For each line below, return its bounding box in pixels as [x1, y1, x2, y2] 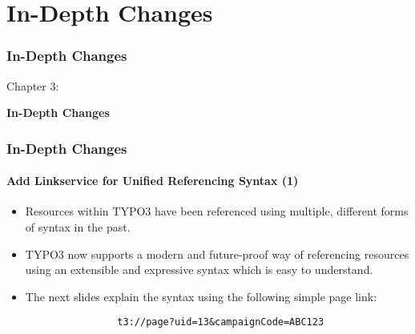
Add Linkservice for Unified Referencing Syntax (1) [6, 172, 299, 189]
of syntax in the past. [25, 219, 131, 235]
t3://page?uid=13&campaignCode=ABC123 [117, 316, 324, 328]
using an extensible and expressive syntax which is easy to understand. [25, 261, 373, 278]
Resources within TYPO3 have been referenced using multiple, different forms [25, 203, 409, 219]
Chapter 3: [6, 77, 59, 94]
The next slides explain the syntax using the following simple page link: [25, 288, 377, 304]
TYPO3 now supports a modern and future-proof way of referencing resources [25, 245, 409, 262]
